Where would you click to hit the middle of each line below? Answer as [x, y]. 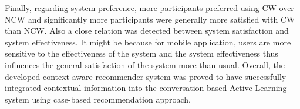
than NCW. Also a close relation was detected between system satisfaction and [147, 31]
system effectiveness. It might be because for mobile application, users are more [148, 42]
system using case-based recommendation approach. [98, 99]
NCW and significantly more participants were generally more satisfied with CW [150, 19]
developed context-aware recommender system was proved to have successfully [146, 76]
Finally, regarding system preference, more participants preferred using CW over [149, 8]
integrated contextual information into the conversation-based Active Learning [146, 88]
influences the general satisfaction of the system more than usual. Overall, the [145, 64]
